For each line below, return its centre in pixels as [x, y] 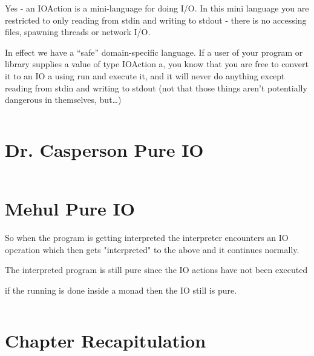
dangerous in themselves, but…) [63, 100]
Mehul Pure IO [70, 209]
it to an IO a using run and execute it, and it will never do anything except [145, 75]
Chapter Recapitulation [106, 340]
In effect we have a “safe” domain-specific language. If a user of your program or [154, 52]
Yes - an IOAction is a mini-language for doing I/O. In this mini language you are [157, 8]
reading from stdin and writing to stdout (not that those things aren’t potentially [156, 87]
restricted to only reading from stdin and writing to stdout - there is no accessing [156, 20]
